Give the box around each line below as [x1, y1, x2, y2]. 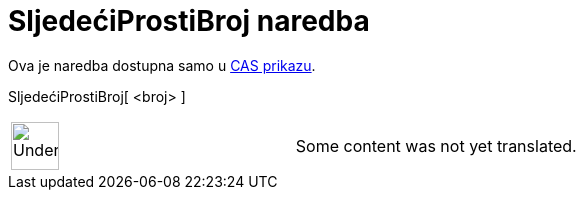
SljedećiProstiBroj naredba [8, 4, 370, 38]
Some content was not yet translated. [295, 135, 577, 156]
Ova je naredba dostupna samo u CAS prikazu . [8, 56, 316, 74]
